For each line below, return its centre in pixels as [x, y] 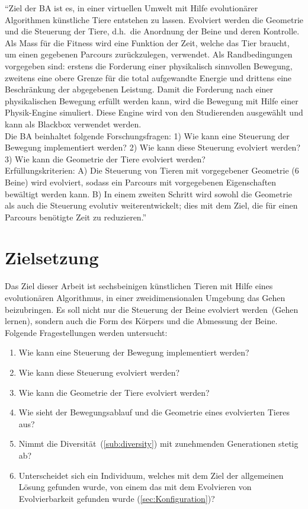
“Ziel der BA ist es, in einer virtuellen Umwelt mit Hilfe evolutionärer [131, 8]
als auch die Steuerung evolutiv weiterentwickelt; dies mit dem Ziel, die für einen [151, 205]
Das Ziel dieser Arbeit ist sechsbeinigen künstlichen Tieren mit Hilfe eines [139, 286]
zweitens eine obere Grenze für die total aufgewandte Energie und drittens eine [148, 77]
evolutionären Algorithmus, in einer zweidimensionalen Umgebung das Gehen [145, 297]
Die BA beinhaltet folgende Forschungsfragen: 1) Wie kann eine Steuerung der [147, 135]
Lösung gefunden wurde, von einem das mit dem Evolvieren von [135, 487]
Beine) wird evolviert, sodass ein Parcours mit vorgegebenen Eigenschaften [141, 182]
